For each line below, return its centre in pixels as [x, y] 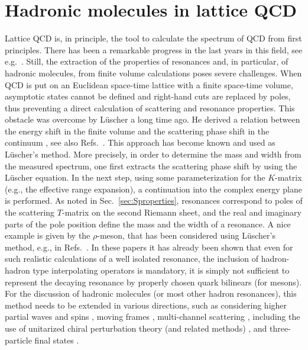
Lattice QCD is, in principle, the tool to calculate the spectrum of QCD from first [153, 38]
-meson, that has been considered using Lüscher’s [186, 235]
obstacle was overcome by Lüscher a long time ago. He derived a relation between [153, 119]
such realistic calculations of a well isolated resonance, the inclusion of [132, 259]
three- [280, 328]
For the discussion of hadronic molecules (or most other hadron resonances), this [151, 293]
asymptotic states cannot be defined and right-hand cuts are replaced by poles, [148, 96]
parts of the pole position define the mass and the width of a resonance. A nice [148, 224]
